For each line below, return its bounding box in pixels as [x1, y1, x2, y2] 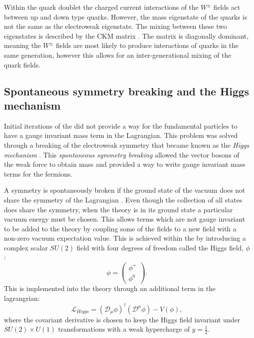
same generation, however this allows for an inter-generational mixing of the [4, 49, 232, 60]
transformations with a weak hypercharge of [58, 324, 190, 334]
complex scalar [4, 242, 48, 252]
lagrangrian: [4, 293, 40, 303]
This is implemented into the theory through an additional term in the [4, 283, 216, 293]
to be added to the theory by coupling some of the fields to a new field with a [4, 223, 236, 233]
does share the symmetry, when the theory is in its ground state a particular [4, 204, 233, 214]
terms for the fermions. [4, 168, 73, 179]
